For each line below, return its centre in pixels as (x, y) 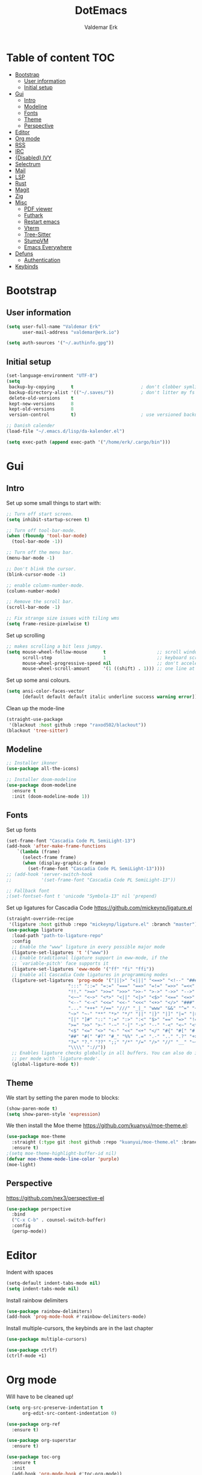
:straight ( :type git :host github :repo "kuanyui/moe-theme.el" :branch (106, 1142)
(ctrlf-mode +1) (26, 1356)
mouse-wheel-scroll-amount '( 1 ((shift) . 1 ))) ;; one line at (109, 669)
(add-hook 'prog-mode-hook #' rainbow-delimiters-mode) (76, 1317)
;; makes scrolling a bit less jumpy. (55, 646)
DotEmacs (101, 11)
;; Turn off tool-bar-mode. (41, 530)
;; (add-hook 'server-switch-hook (50, 874)
